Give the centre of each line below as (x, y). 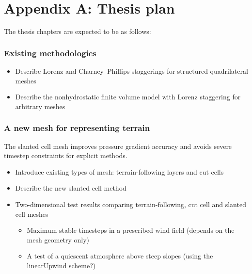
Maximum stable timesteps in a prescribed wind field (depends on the (131, 230)
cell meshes (32, 214)
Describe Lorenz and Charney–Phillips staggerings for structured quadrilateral (132, 71)
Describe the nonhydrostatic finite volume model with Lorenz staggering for (128, 97)
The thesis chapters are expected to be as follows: (78, 31)
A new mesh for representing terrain (77, 128)
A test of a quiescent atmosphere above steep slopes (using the (120, 256)
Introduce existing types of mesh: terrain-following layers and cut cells (119, 171)
